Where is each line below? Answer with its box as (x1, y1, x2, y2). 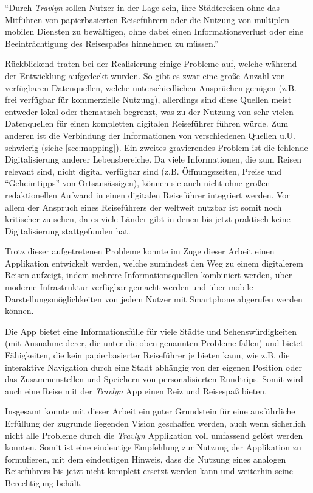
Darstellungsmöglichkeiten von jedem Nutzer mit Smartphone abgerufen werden (5, 292, 303, 305)
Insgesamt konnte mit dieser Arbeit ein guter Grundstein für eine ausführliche (5, 405, 295, 418)
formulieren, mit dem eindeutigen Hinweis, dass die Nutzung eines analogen (5, 452, 286, 465)
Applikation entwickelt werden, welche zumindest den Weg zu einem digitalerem (5, 256, 303, 269)
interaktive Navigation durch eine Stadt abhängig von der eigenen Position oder (5, 360, 302, 373)
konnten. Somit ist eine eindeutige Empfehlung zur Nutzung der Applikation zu (5, 441, 301, 453)
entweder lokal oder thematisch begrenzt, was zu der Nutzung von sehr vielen (5, 105, 294, 117)
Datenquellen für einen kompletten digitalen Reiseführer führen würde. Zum (5, 117, 289, 130)
